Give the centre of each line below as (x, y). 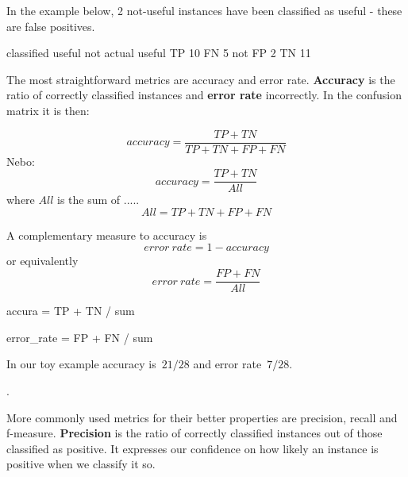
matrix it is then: (48, 110)
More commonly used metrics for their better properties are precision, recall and (202, 417)
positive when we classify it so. (81, 464)
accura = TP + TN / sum (71, 311)
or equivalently (42, 261)
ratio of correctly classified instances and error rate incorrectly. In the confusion (204, 95)
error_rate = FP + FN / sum (80, 337)
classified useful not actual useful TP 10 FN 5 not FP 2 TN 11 (159, 53)
